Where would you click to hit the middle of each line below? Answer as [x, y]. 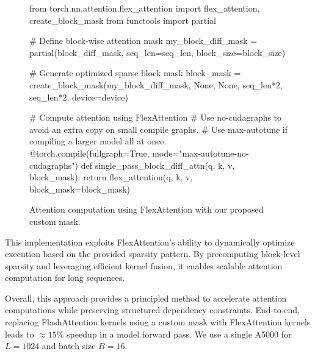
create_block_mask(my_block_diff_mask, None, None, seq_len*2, [156, 84]
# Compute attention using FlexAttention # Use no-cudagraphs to [156, 117]
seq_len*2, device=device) [79, 97]
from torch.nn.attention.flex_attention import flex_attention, [145, 8]
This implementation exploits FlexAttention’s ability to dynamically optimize [150, 242]
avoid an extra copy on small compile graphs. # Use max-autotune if [159, 129]
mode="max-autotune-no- [201, 153]
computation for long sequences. [65, 278]
